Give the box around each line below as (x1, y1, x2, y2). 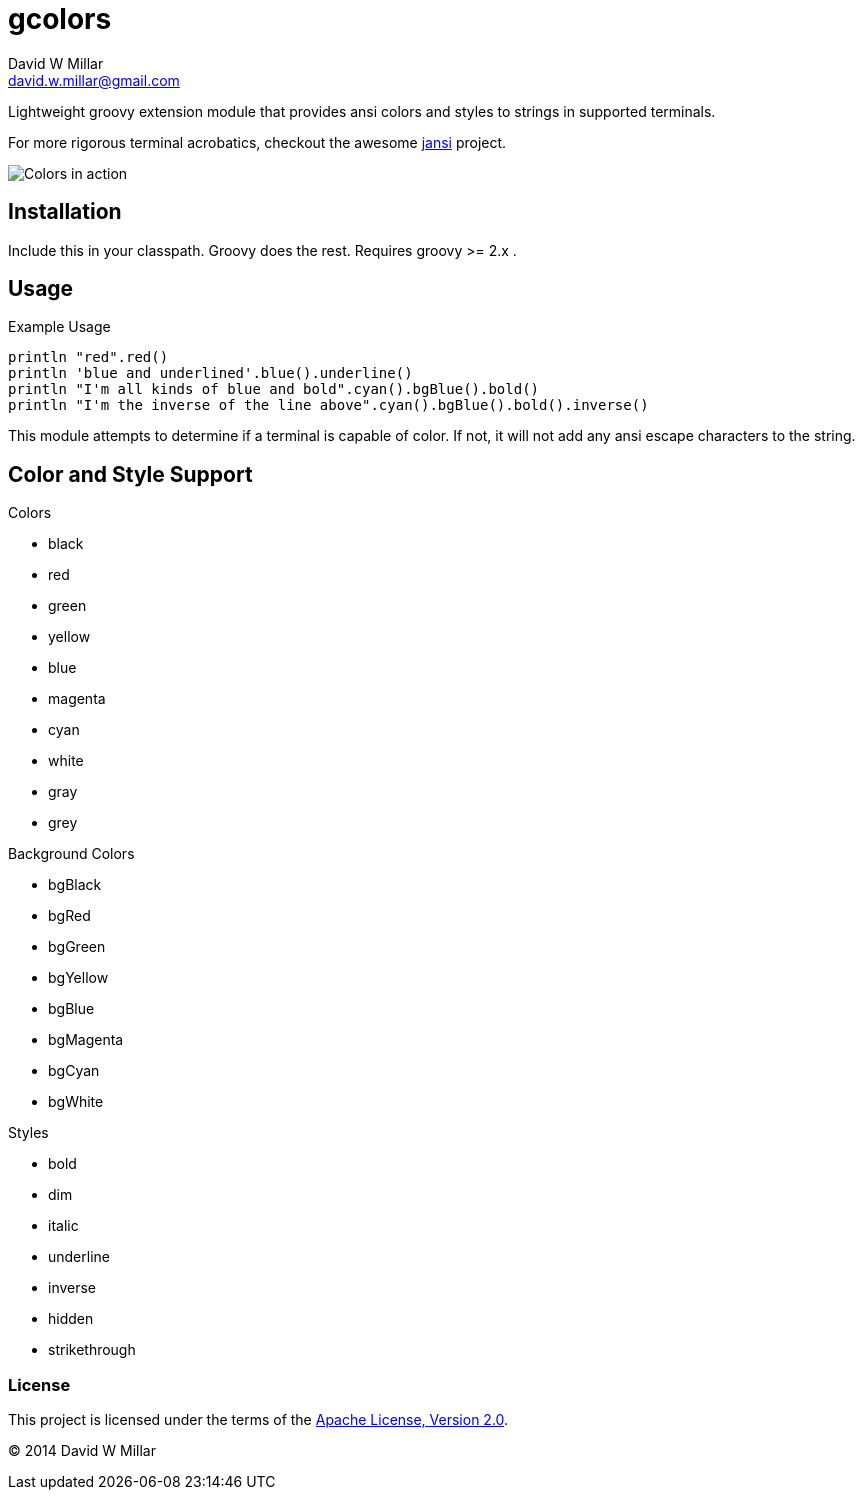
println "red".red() (8, 349, 169, 366)
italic (48, 1217, 79, 1235)
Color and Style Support (8, 461, 253, 487)
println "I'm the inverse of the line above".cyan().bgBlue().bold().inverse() (8, 397, 649, 414)
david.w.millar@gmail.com (8, 71, 180, 89)
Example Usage (8, 318, 111, 336)
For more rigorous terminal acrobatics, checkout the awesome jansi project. (8, 133, 507, 151)
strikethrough (48, 1341, 136, 1359)
